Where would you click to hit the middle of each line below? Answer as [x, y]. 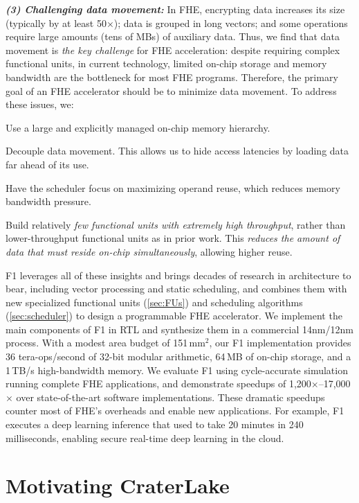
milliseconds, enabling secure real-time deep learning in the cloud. [145, 438]
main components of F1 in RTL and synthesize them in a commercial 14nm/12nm [179, 329]
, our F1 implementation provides [280, 343]
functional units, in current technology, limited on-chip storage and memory [166, 63]
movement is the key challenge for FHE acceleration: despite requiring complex [173, 50]
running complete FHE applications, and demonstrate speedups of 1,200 [158, 383]
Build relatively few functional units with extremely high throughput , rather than [176, 224]
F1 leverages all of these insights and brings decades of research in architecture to [178, 275]
